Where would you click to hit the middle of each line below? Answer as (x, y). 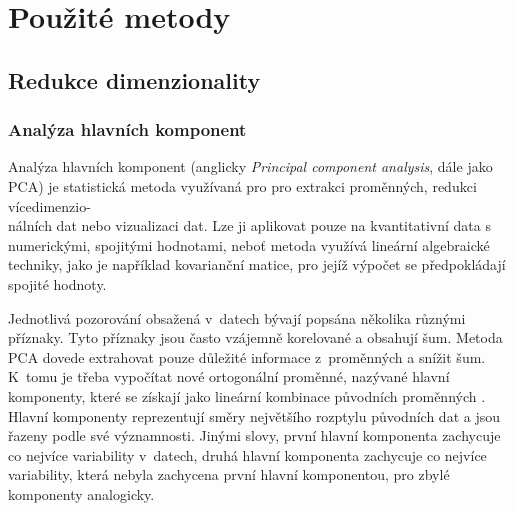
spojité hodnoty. (57, 283)
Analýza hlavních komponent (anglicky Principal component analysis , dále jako (250, 166)
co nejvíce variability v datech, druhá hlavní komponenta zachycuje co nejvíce (247, 454)
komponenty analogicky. (81, 493)
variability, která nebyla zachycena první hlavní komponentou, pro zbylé (229, 474)
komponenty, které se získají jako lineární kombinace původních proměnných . (247, 395)
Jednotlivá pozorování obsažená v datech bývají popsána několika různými (237, 317)
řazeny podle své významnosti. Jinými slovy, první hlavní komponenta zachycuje (254, 435)
